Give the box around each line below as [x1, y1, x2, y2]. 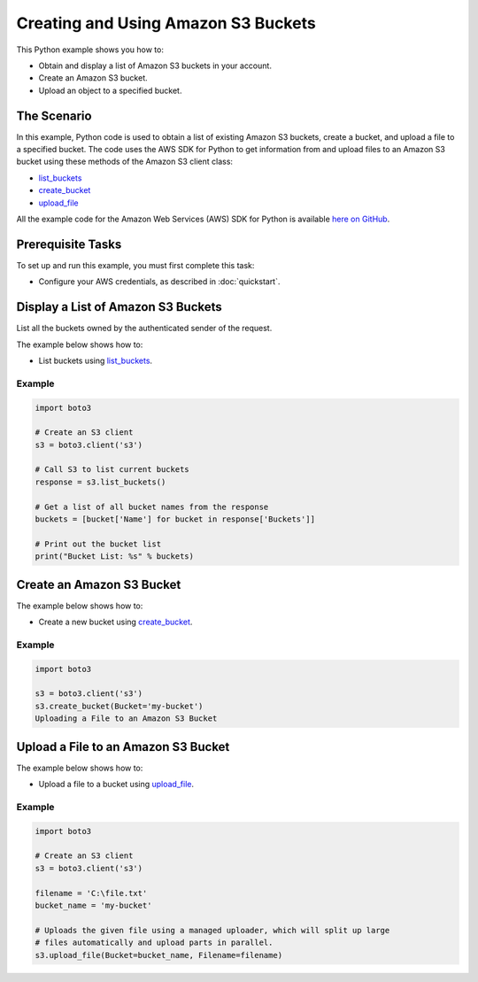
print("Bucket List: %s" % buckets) [35, 552, 195, 561]
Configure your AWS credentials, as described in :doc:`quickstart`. [38, 276, 281, 287]
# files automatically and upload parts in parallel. [35, 938, 274, 947]
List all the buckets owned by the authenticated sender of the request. [16, 323, 273, 334]
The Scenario [16, 108, 92, 123]
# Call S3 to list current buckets [35, 465, 189, 475]
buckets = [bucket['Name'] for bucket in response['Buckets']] [35, 514, 316, 524]
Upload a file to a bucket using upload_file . [38, 779, 195, 790]
